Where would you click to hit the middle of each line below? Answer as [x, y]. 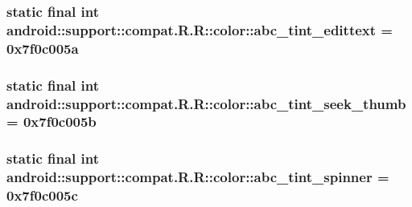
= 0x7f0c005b [51, 122]
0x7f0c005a [43, 48]
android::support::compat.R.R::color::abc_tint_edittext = [200, 29]
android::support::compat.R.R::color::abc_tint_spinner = [198, 177]
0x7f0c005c [42, 195]
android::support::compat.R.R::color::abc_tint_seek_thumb [206, 103]
